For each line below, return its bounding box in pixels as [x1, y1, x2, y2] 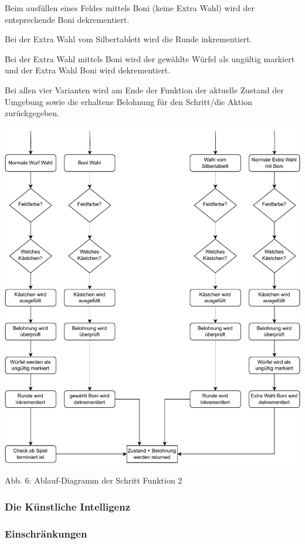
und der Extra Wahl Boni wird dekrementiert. [5, 64, 171, 76]
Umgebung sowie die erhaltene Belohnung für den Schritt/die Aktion [5, 95, 252, 107]
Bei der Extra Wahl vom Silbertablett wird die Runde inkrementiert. [5, 33, 252, 45]
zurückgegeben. [5, 107, 59, 119]
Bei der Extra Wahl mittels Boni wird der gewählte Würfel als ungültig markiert [5, 52, 295, 65]
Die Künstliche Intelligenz [5, 499, 131, 513]
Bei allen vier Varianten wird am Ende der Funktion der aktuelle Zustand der [5, 83, 284, 96]
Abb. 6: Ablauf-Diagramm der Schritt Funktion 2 [5, 474, 182, 486]
